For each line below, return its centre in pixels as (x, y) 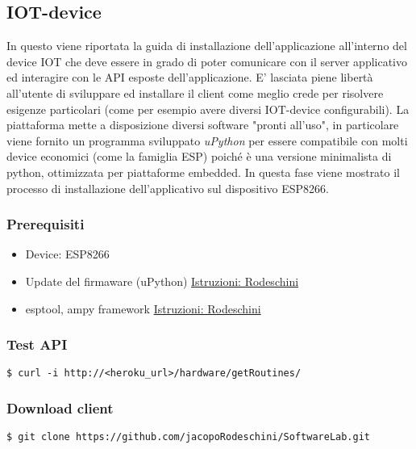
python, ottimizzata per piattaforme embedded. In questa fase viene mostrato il (204, 172)
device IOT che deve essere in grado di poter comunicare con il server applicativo (207, 61)
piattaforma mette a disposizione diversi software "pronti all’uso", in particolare (203, 125)
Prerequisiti (46, 224)
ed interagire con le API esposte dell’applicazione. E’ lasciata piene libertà (190, 77)
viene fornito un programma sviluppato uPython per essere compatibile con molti (207, 140)
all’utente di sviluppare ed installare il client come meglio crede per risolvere (195, 92)
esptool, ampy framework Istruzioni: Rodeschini (143, 308)
